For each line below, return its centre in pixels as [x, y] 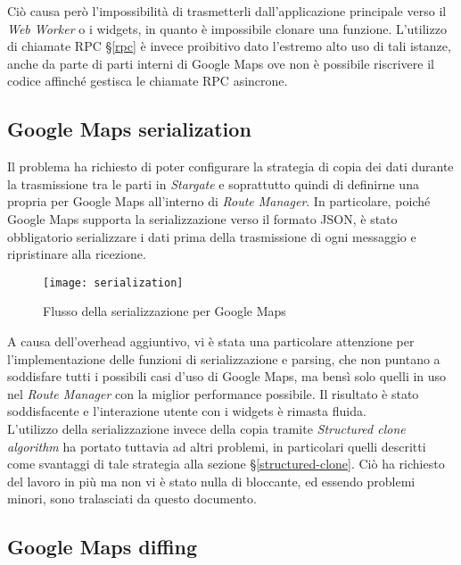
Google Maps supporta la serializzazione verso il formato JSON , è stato [202, 218]
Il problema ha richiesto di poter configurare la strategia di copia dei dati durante [230, 166]
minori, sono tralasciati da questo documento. [132, 499]
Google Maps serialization [129, 129]
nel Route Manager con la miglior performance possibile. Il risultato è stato [213, 393]
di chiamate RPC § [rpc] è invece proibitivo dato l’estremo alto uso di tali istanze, [229, 46]
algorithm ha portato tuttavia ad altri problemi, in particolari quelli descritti [217, 446]
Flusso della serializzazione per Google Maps [165, 311]
